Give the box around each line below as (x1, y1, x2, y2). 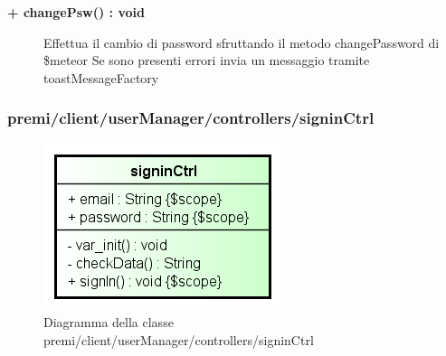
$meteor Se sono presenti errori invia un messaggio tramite (43, 51, 370, 70)
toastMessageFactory (43, 68, 159, 87)
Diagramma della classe (43, 313, 174, 332)
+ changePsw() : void (7, 3, 145, 21)
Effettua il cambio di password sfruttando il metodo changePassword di (43, 33, 440, 52)
